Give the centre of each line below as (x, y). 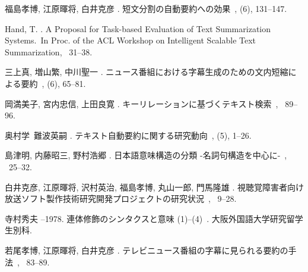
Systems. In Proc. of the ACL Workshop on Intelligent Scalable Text (131, 40)
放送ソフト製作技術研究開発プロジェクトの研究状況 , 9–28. (121, 198)
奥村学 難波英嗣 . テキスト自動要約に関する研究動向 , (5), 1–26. (128, 135)
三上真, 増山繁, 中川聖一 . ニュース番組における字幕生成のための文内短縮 (147, 72)
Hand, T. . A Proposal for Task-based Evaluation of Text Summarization (138, 28)
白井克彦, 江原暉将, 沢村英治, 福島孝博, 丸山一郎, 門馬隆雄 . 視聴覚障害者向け (154, 187)
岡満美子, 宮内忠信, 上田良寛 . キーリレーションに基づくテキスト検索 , (142, 103)
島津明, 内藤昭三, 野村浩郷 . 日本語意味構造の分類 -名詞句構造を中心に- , (146, 155)
